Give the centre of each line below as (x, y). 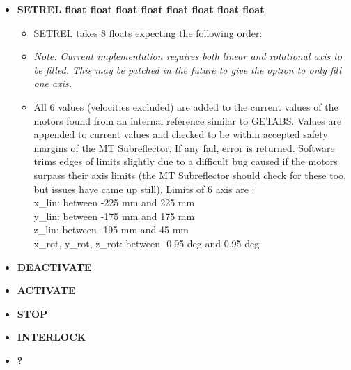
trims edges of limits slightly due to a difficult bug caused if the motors (186, 161)
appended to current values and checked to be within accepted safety (181, 134)
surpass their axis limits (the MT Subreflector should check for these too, (190, 175)
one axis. (53, 83)
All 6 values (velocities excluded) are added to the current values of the (186, 106)
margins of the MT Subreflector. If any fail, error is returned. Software (184, 147)
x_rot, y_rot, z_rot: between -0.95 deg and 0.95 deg (147, 243)
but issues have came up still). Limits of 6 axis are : (144, 188)
